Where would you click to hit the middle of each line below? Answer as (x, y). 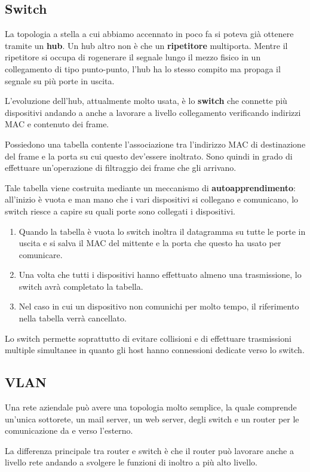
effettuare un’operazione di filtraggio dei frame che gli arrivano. (121, 168)
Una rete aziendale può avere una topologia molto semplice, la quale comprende (151, 407)
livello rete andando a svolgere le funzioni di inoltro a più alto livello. (131, 462)
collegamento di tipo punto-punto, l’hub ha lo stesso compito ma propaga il (143, 68)
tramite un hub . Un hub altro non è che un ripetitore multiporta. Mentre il (146, 45)
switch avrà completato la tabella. (81, 286)
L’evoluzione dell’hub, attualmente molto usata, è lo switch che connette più (146, 101)
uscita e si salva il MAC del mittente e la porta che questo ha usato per (150, 243)
